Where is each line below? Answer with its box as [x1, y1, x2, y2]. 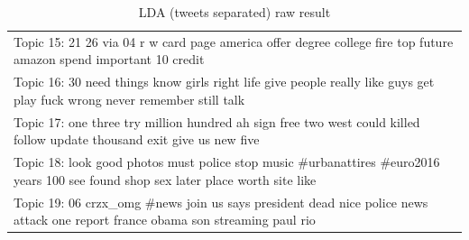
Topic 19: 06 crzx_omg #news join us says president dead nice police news [14, 192, 428, 211]
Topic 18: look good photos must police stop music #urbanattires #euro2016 [14, 152, 440, 171]
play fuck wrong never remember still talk [14, 89, 245, 108]
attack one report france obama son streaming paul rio [14, 210, 316, 229]
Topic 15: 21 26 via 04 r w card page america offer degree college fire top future [14, 32, 454, 51]
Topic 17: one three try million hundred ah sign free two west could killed [14, 112, 420, 131]
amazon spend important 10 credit [14, 50, 205, 69]
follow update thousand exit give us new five [14, 130, 260, 149]
